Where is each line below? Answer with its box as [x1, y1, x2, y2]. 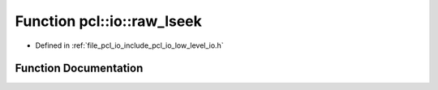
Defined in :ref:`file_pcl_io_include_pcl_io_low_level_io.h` [35, 41, 224, 50]
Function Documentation [15, 62, 144, 75]
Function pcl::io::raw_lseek [15, 12, 203, 30]
